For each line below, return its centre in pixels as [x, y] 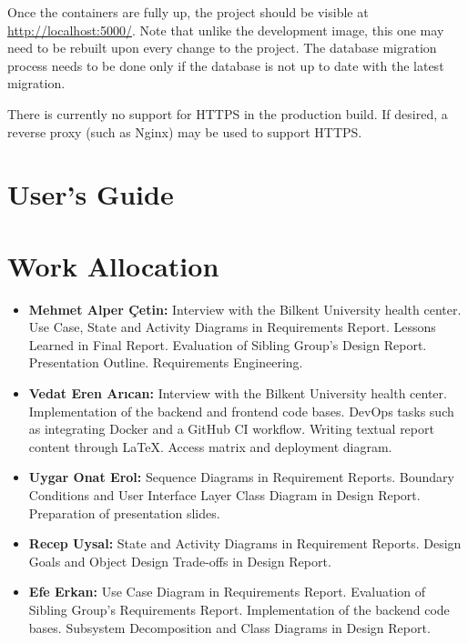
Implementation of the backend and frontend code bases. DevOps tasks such [241, 411]
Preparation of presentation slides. [124, 512]
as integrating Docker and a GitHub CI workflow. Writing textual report [231, 429]
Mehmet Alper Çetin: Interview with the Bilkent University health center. [245, 309]
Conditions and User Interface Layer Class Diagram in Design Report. [224, 495]
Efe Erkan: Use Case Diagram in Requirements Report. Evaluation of [227, 592]
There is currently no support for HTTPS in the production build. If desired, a [228, 113]
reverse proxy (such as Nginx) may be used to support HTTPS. [185, 131]
